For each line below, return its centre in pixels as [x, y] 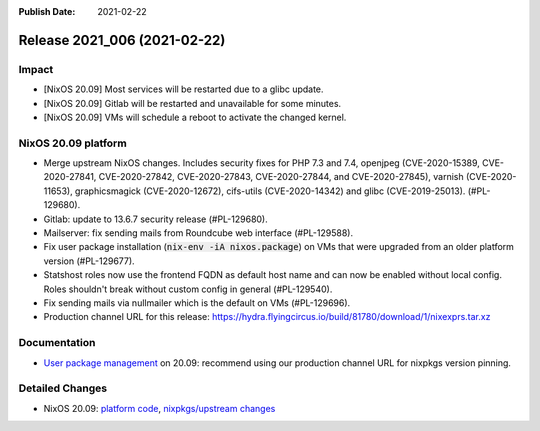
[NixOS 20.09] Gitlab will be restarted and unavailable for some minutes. [192, 103]
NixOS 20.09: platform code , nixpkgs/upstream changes [159, 408]
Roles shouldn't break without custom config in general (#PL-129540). [188, 289]
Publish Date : [47, 11]
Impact [36, 69]
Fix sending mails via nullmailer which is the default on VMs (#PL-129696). [197, 302]
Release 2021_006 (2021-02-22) [122, 40]
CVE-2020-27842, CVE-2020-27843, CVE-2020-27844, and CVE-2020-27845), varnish [281, 177]
